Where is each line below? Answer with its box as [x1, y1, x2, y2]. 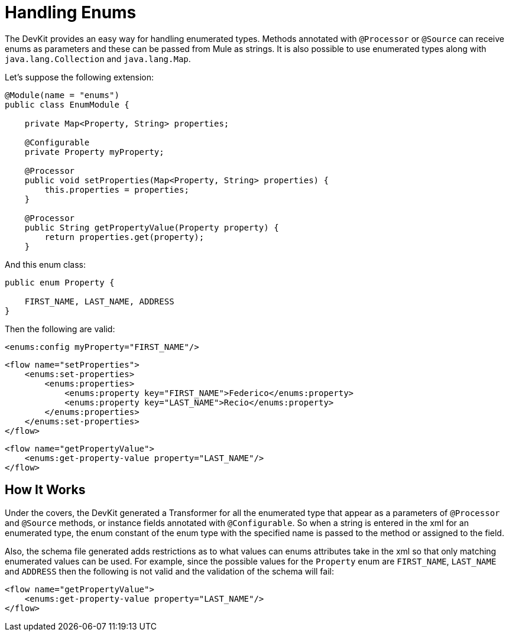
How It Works [5, 482, 86, 498]
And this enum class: [5, 259, 86, 270]
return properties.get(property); [44, 232, 205, 242]
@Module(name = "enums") [5, 90, 119, 100]
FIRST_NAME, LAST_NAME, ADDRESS [24, 296, 174, 306]
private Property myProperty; [24, 147, 164, 157]
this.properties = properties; [44, 184, 189, 194]
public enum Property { [5, 277, 115, 287]
